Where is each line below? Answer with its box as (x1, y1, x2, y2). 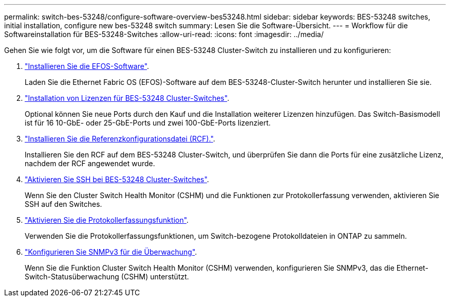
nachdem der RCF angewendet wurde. (25, 159, 155, 168)
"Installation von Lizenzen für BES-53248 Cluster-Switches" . (25, 94, 230, 102)
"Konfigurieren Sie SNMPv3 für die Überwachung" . (25, 247, 197, 256)
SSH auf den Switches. (25, 200, 102, 208)
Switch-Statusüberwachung (25, 272, 119, 281)
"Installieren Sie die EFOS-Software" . (25, 62, 149, 70)
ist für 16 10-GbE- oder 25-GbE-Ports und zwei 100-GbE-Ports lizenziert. (25, 118, 271, 127)
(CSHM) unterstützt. (121, 272, 189, 281)
